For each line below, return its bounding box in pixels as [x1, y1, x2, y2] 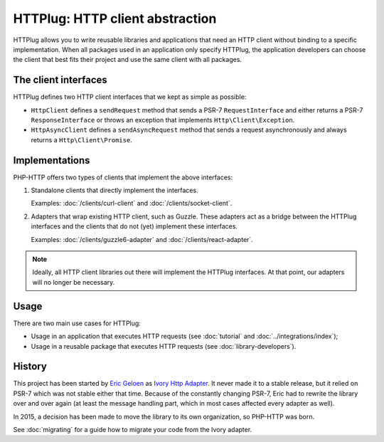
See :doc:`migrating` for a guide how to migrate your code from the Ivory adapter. [13, 425, 252, 433]
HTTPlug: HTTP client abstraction [13, 11, 217, 26]
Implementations [13, 154, 90, 167]
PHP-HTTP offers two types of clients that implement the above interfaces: [13, 173, 233, 181]
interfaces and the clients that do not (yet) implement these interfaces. [31, 222, 238, 231]
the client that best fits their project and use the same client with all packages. [13, 56, 242, 64]
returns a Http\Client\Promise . [31, 135, 133, 144]
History [13, 360, 48, 373]
